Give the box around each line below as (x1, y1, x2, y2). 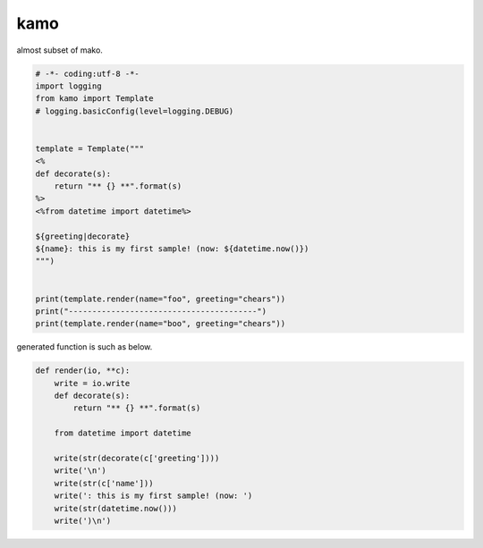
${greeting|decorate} (35, 231, 131, 241)
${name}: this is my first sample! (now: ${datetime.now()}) (35, 244, 309, 254)
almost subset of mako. (16, 45, 103, 55)
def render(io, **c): (35, 366, 131, 375)
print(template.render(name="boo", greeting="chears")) (35, 318, 286, 329)
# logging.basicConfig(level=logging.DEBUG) (35, 105, 234, 116)
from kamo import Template (35, 94, 154, 104)
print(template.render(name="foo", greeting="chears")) (35, 293, 286, 304)
